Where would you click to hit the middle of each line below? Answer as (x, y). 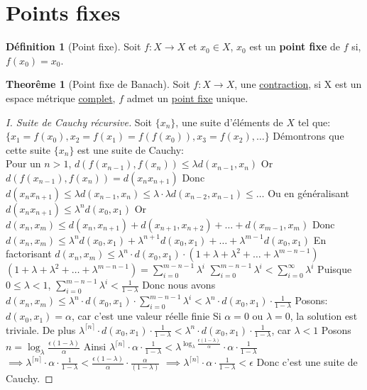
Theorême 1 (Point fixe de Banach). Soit (98, 84)
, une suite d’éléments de (229, 122)
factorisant (29, 253)
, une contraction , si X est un (298, 84)
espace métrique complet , (61, 97)
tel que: (314, 122)
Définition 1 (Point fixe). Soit (73, 46)
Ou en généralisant (308, 193)
